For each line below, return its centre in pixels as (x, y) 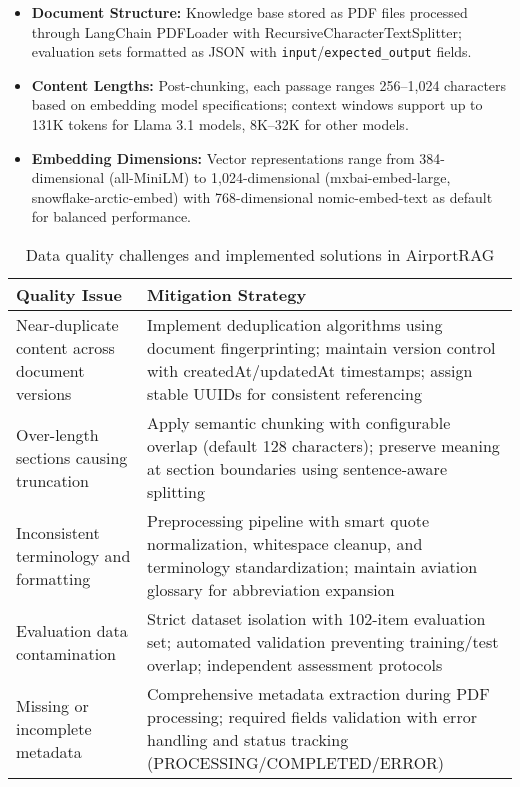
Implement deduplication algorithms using (295, 324)
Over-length (57, 434)
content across (65, 347)
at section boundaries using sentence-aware (297, 468)
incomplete (54, 728)
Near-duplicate (67, 324)
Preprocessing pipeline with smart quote (288, 520)
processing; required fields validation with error (312, 716)
